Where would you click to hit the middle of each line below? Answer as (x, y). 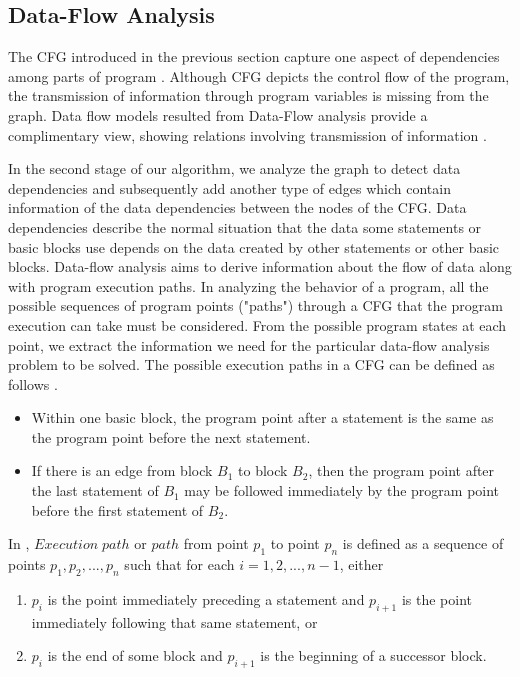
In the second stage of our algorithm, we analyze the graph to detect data (234, 168)
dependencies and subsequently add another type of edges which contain (229, 187)
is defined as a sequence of (423, 543)
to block (263, 470)
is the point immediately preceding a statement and (206, 598)
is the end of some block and (135, 655)
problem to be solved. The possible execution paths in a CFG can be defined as (251, 364)
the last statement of (95, 490)
